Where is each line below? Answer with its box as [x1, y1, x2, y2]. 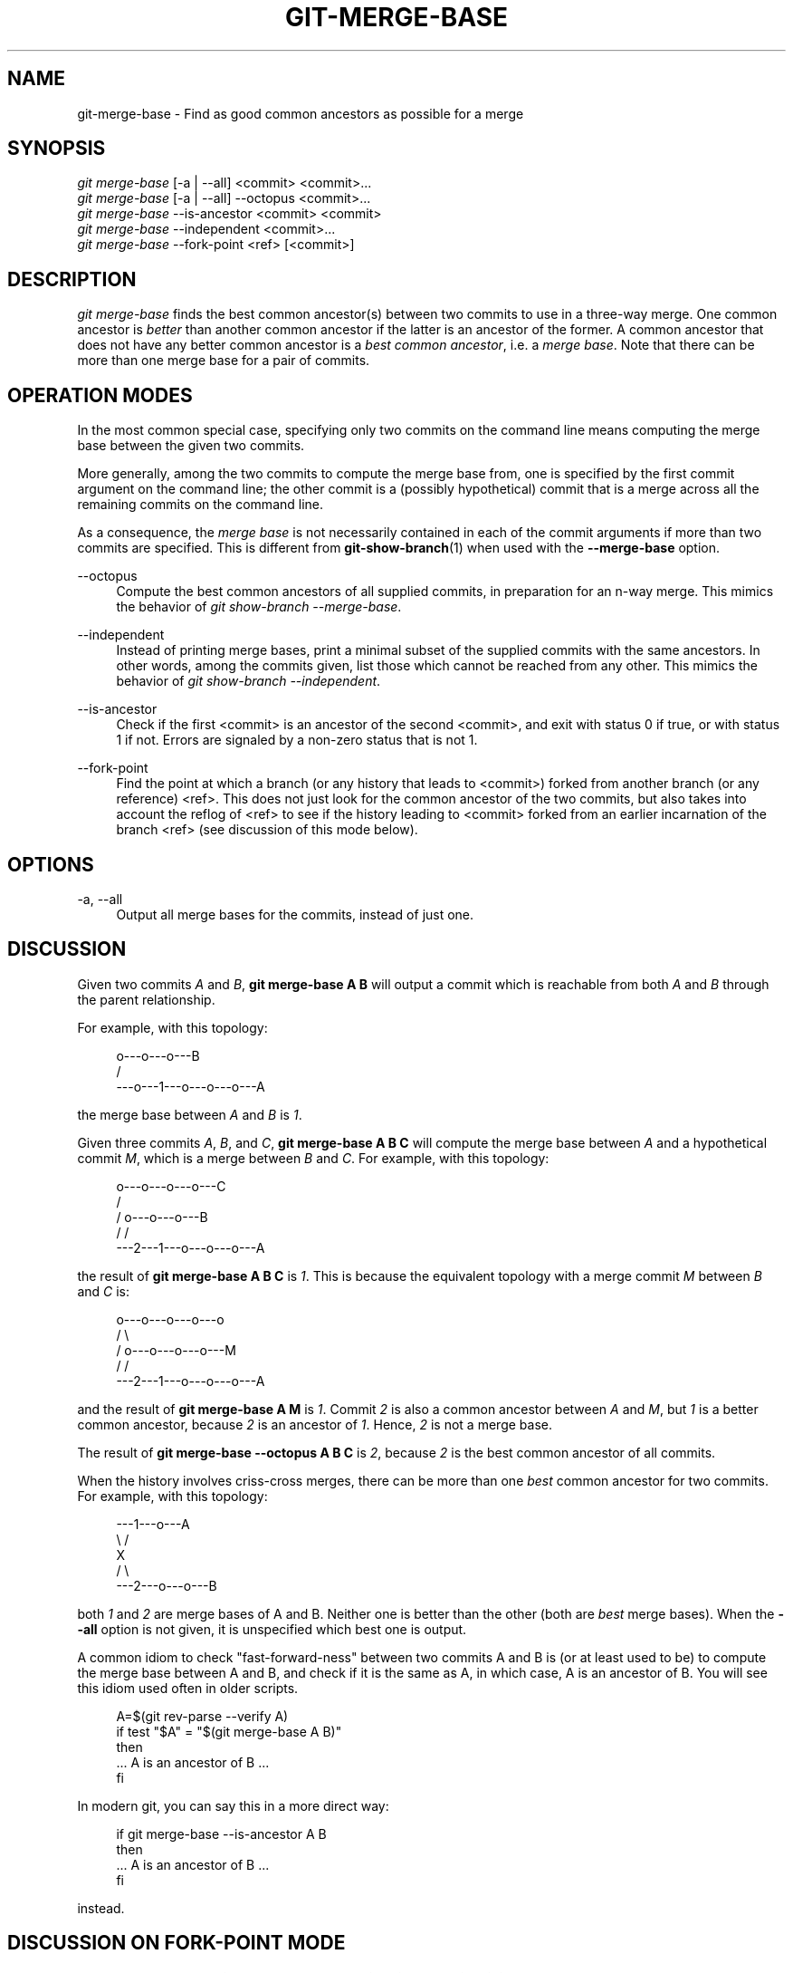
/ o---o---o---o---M [116, 1342, 236, 1358]
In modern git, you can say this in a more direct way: [77, 1797, 389, 1814]
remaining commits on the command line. [77, 496, 324, 513]
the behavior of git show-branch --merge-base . [116, 599, 402, 615]
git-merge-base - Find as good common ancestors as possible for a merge [77, 105, 524, 121]
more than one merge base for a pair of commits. [77, 352, 370, 369]
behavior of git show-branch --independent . [116, 673, 381, 689]
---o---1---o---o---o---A [116, 1078, 265, 1094]
